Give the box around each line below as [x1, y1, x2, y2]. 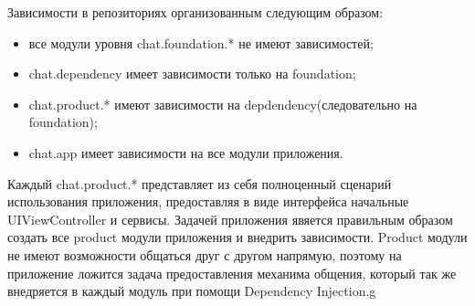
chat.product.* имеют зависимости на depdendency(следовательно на [28, 94, 417, 113]
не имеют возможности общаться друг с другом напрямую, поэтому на [7, 245, 402, 264]
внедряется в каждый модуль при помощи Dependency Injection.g [7, 281, 376, 301]
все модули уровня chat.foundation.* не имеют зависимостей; [28, 33, 374, 52]
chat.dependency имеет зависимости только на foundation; [28, 64, 356, 83]
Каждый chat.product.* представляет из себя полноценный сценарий [7, 174, 392, 193]
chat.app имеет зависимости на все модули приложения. [28, 142, 343, 162]
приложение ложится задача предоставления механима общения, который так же [7, 263, 457, 282]
